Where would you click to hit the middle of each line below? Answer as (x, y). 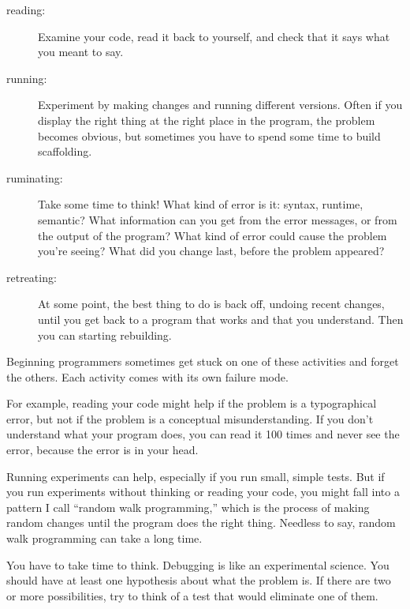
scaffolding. (65, 151)
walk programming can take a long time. (104, 538)
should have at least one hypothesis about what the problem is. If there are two (199, 580)
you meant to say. (81, 52)
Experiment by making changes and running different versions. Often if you (220, 105)
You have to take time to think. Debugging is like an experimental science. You (198, 564)
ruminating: (35, 177)
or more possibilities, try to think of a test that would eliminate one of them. (192, 595)
